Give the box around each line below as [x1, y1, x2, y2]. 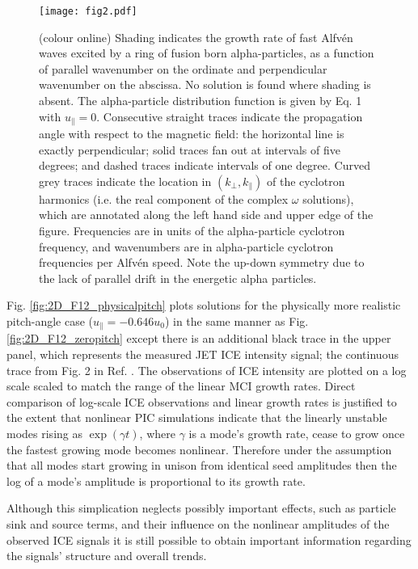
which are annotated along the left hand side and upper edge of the [39, 206, 374, 223]
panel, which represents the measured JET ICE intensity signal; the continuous [6, 346, 399, 363]
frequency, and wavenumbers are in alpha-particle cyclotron [39, 238, 334, 255]
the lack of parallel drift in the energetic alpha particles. [39, 269, 317, 286]
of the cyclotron [266, 172, 345, 189]
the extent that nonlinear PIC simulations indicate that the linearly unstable [6, 409, 387, 426]
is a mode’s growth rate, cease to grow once [188, 425, 405, 442]
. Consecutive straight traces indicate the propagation [96, 107, 363, 124]
